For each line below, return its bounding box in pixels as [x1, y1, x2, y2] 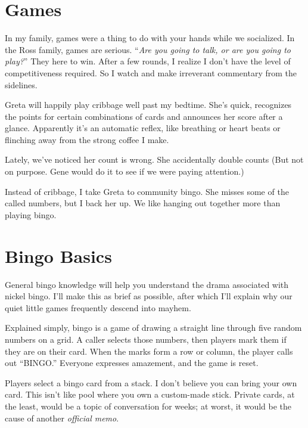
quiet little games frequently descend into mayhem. [5, 301, 191, 314]
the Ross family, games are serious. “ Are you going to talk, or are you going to [5, 43, 291, 55]
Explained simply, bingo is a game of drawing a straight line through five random [5, 321, 302, 334]
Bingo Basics [5, 243, 112, 268]
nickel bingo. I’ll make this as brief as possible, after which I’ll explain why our [5, 290, 293, 302]
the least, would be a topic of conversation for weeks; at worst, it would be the [5, 399, 292, 412]
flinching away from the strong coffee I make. [5, 133, 169, 145]
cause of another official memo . [5, 411, 119, 424]
